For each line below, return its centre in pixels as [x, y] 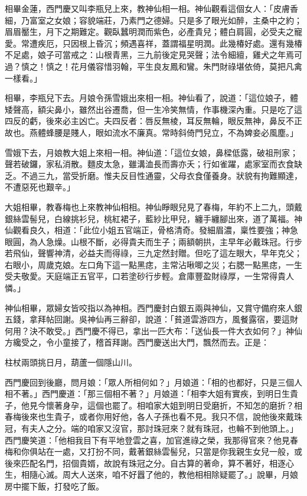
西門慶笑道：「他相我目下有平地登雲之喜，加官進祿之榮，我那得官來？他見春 [151, 440]
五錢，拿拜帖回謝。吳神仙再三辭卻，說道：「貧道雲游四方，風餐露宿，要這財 [151, 319]
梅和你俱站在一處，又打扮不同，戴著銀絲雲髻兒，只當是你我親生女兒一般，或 [153, 451]
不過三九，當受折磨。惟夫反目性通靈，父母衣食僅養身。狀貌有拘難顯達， [161, 175]
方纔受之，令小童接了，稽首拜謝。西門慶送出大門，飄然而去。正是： [137, 342]
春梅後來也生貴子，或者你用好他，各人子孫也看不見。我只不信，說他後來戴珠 [153, 417]
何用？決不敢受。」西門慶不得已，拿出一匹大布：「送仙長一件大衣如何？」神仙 [153, 330]
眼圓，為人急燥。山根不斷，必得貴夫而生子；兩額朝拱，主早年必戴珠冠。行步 [153, 241]
